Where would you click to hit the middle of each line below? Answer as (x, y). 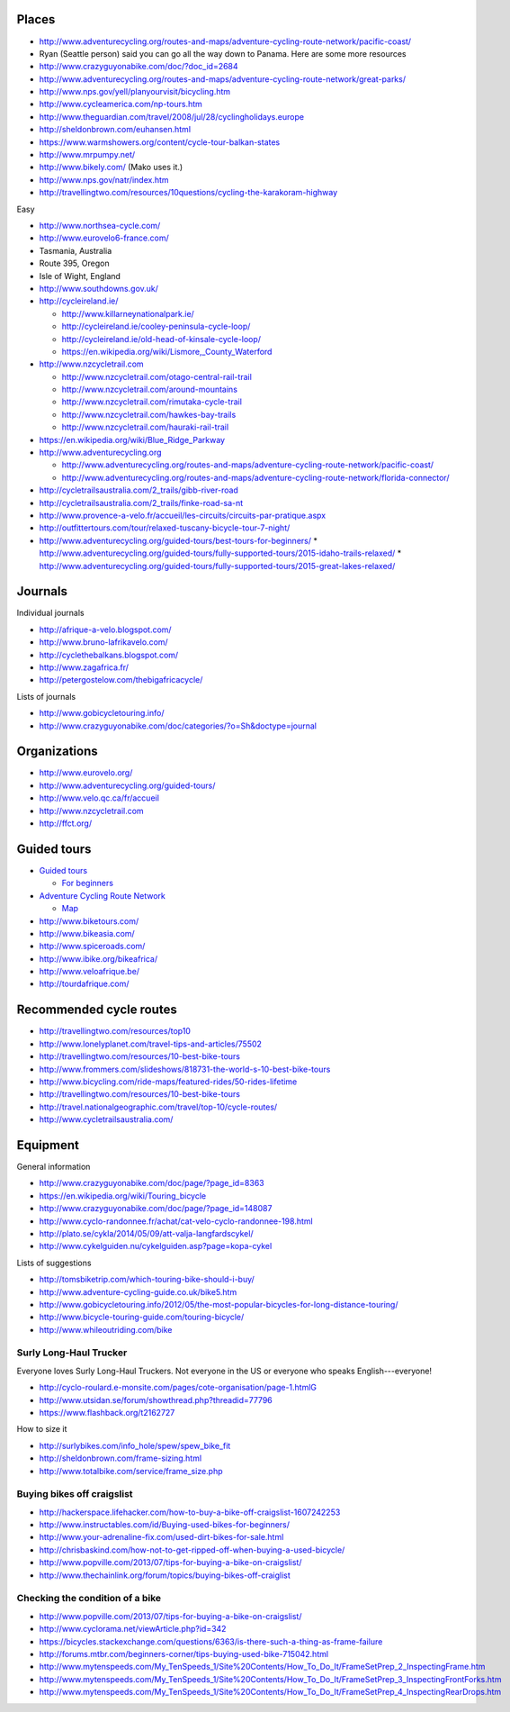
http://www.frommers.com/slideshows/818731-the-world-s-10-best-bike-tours (185, 1069)
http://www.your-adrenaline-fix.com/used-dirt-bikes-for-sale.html (161, 1537)
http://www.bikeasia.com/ (87, 933)
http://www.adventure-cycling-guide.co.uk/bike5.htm (138, 1291)
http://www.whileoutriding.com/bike (106, 1329)
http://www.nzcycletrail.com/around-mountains (150, 390)
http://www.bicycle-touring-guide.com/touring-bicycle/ (142, 1317)
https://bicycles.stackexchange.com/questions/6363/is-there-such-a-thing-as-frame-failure (211, 1641)
